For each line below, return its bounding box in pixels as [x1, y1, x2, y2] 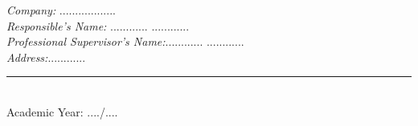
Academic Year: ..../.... [6, 103, 118, 120]
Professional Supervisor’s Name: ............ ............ [6, 33, 244, 50]
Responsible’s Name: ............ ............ [6, 17, 190, 34]
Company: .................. [6, 2, 116, 18]
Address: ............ [6, 48, 86, 65]
